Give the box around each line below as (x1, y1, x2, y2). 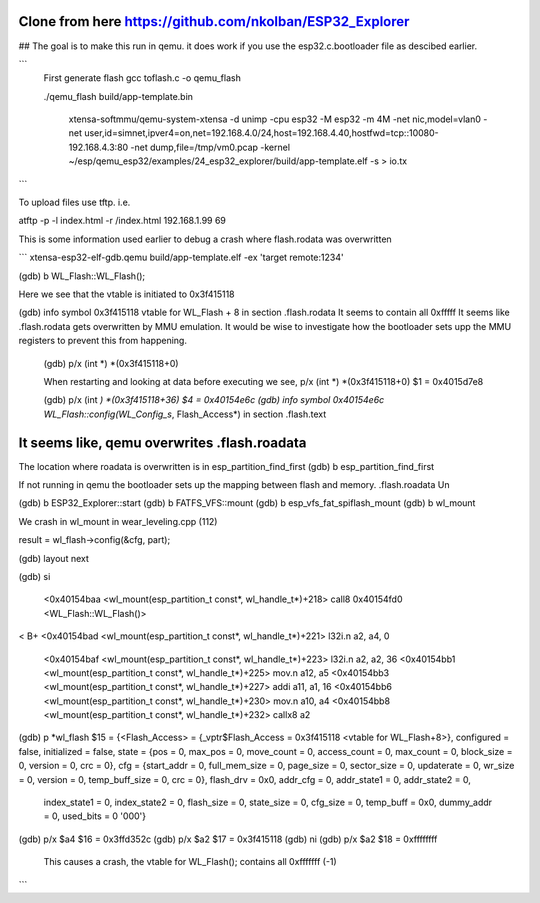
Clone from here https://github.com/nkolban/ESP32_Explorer (18, 13, 410, 30)
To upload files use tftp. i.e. (18, 196, 131, 209)
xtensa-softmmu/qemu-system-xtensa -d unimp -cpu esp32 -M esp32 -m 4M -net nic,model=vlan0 (68, 113, 482, 125)
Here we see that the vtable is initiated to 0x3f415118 (18, 288, 235, 300)
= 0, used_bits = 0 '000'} (43, 810, 147, 822)
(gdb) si (18, 570, 51, 582)
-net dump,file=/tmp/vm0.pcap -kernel (130, 141, 290, 153)
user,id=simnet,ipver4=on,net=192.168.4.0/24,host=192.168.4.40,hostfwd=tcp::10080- (83, 127, 439, 139)
